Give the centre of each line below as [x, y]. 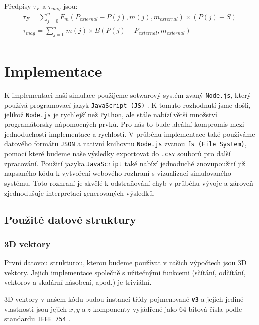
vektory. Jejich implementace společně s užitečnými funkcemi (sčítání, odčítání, [125, 272]
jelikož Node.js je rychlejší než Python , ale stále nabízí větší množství [111, 114]
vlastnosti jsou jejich [36, 308]
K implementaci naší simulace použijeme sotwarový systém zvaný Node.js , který [128, 95]
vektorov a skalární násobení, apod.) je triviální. [78, 282]
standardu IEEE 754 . [38, 318]
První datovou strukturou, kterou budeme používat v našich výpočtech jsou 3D [126, 263]
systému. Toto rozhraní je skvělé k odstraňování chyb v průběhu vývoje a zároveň [129, 182]
